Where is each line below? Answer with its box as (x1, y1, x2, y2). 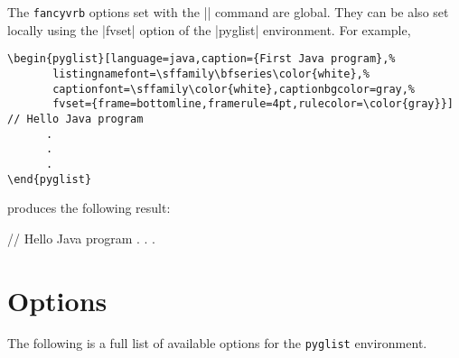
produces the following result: (7, 198, 171, 217)
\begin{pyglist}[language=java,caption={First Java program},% (7, 52, 396, 66)
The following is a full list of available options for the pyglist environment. (7, 334, 427, 353)
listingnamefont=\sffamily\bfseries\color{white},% (52, 67, 370, 80)
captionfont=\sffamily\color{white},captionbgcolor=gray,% (52, 82, 416, 96)
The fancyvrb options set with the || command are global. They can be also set (7, 3, 449, 21)
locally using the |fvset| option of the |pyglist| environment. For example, (7, 20, 411, 39)
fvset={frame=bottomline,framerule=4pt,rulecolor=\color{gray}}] (52, 97, 454, 111)
